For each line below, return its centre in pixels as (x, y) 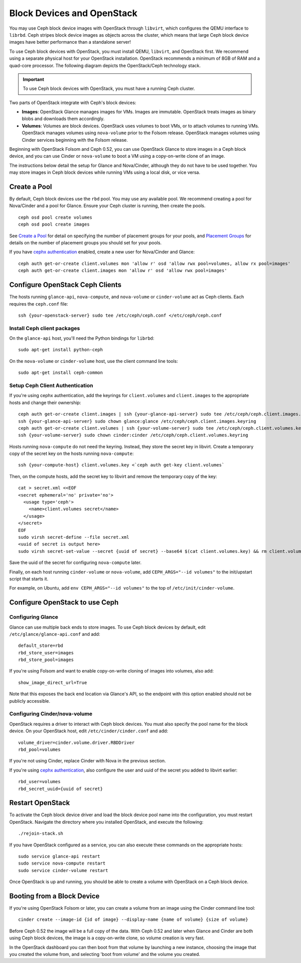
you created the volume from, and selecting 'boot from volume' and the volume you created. (105, 954)
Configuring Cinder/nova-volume (51, 714)
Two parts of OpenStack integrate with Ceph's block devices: (73, 103)
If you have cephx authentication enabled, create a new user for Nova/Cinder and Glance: (102, 252)
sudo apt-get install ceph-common (60, 373)
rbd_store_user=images (46, 653)
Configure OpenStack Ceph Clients (65, 285)
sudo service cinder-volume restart (63, 870)
